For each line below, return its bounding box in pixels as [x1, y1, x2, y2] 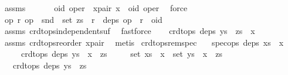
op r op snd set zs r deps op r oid [4, 13, 162, 25]
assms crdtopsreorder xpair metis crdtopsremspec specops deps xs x [4, 36, 284, 48]
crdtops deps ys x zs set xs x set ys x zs [21, 47, 222, 60]
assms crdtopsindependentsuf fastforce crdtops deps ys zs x [4, 25, 255, 37]
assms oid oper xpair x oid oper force [4, 2, 188, 13]
